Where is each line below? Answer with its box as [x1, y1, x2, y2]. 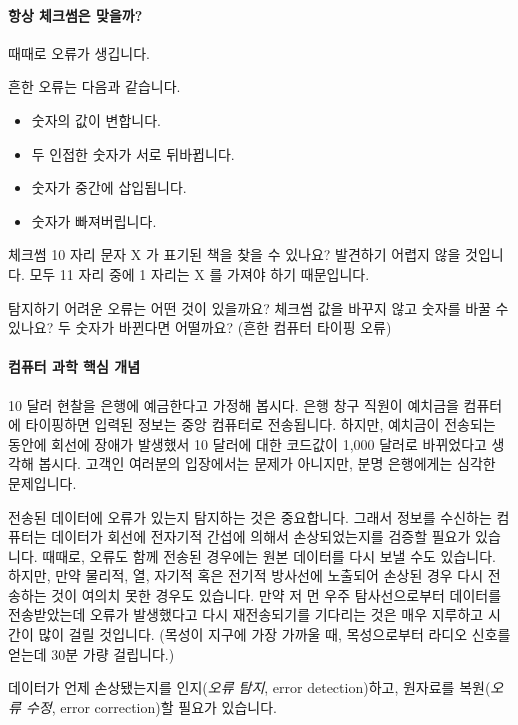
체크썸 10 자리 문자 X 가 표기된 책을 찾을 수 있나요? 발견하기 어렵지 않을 [8, 244, 461, 265]
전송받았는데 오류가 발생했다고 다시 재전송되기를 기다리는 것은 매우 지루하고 [8, 604, 484, 625]
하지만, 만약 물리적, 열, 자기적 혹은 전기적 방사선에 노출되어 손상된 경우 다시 [8, 565, 484, 586]
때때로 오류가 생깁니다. [8, 42, 151, 63]
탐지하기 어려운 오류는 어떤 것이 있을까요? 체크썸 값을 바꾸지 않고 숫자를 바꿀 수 [8, 297, 509, 318]
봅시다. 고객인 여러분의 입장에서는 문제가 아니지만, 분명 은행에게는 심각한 [38, 453, 496, 474]
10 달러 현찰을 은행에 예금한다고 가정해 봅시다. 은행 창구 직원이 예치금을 [8, 394, 459, 415]
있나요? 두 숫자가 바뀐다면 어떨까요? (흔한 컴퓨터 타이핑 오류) [8, 317, 392, 338]
